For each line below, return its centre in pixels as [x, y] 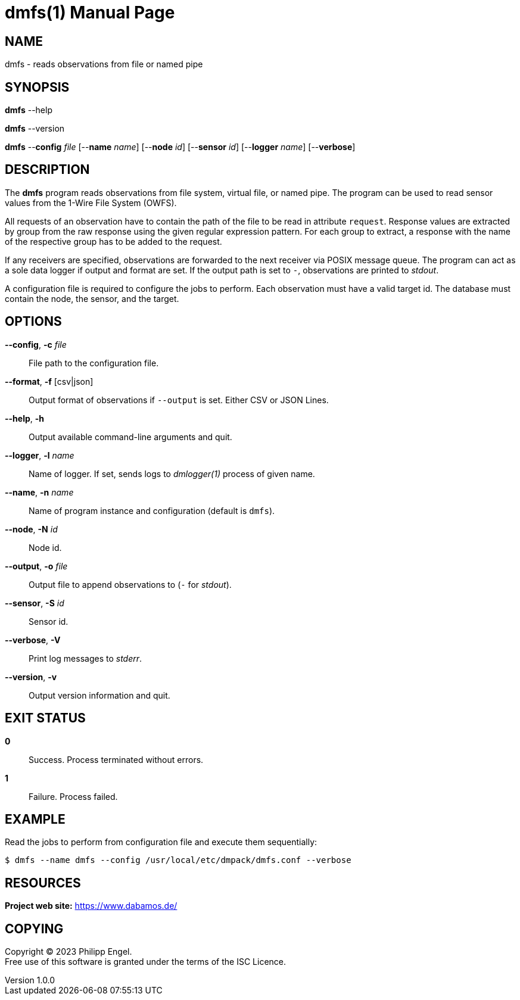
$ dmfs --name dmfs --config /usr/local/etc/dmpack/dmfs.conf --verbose [178, 860]
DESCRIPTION [47, 170]
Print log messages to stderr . [85, 658]
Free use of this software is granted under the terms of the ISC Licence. [146, 962]
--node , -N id [31, 529]
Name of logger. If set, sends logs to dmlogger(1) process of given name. [172, 473]
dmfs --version [35, 129]
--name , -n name [39, 492]
